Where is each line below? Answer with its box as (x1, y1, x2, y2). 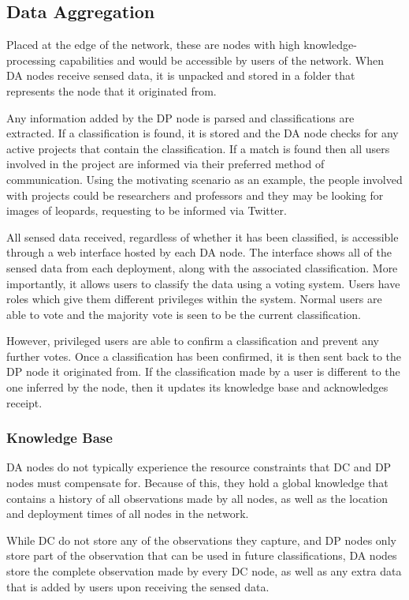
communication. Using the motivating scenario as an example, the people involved (6, 171, 403, 187)
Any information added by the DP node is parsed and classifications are (6, 109, 355, 126)
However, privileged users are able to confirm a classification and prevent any (6, 332, 380, 349)
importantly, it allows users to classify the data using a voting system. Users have (6, 275, 400, 291)
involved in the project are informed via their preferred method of (6, 156, 325, 172)
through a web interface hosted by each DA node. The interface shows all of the (6, 244, 392, 261)
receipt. (6, 394, 43, 411)
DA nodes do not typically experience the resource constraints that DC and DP (6, 459, 392, 475)
